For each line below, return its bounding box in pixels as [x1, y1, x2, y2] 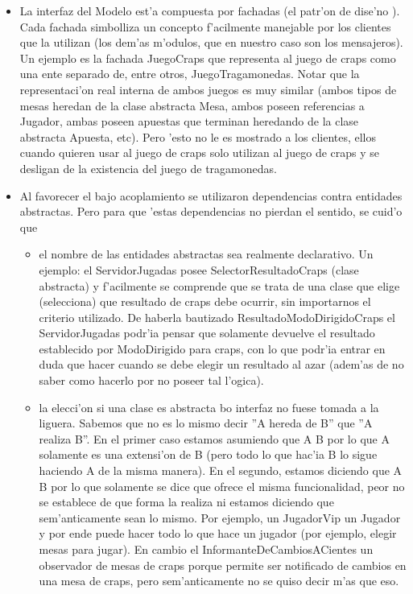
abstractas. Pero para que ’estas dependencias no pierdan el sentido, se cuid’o [19, 203, 403, 220]
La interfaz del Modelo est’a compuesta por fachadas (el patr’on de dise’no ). [19, 2, 400, 19]
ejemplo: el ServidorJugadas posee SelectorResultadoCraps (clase [39, 261, 359, 278]
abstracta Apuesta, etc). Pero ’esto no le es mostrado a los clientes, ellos [19, 128, 377, 145]
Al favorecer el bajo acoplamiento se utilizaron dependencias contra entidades [19, 187, 403, 204]
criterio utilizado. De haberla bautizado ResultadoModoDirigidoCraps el [39, 308, 395, 325]
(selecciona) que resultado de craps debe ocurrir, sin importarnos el [39, 293, 371, 310]
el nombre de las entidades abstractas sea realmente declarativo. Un [39, 245, 374, 262]
